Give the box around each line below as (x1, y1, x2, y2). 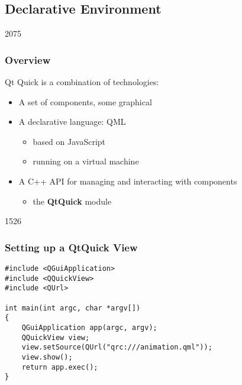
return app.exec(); (21, 363, 98, 371)
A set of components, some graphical (18, 95, 152, 108)
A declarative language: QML (18, 115, 126, 128)
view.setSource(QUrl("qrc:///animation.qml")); (21, 343, 212, 352)
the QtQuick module (33, 195, 112, 207)
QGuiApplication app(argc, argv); (21, 323, 157, 332)
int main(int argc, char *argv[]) (5, 303, 141, 312)
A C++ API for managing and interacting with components (18, 174, 237, 187)
